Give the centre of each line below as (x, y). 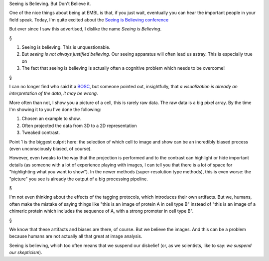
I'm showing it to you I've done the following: (55, 110)
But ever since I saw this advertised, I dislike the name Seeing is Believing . (85, 29)
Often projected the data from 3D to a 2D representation (79, 126)
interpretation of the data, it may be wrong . (54, 93)
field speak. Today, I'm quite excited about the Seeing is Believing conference (89, 19)
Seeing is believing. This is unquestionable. (66, 47)
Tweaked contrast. (41, 132)
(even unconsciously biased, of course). (51, 149)
